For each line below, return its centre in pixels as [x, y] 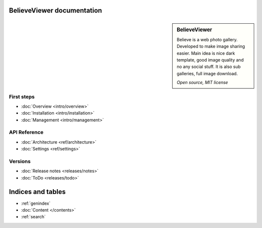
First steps [22, 97]
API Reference [26, 132]
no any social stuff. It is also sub [209, 67]
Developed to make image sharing [211, 47]
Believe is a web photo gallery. [207, 39]
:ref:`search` [33, 217]
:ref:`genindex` [36, 203]
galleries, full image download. [207, 73]
